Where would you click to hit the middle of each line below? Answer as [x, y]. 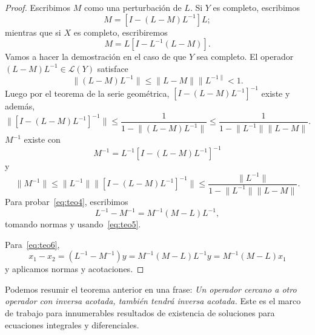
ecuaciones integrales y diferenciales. [72, 324]
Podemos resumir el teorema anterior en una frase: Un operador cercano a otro [151, 289]
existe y [276, 93]
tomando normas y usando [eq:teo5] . [73, 224]
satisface [113, 68]
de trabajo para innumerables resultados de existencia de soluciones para [140, 313]
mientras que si [33, 32]
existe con [42, 139]
